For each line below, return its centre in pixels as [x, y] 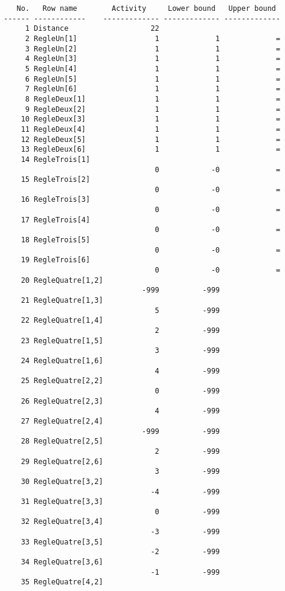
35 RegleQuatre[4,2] [62, 582]
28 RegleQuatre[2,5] [62, 441]
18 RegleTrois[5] [56, 240]
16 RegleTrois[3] [56, 200]
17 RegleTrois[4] [56, 220]
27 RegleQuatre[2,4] [62, 421]
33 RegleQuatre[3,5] [62, 542]
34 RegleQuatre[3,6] [62, 562]
